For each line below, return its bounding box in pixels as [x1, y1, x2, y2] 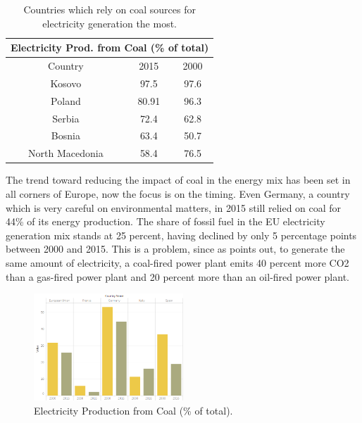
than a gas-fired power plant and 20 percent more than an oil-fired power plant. [6, 269, 349, 284]
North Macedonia [28, 146, 104, 160]
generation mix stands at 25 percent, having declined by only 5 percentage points [6, 227, 357, 242]
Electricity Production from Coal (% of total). [34, 403, 233, 417]
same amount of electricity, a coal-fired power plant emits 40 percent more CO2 [6, 255, 349, 270]
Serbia [52, 111, 80, 125]
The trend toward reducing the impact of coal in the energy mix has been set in [6, 172, 351, 187]
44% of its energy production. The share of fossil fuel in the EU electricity [6, 214, 325, 229]
